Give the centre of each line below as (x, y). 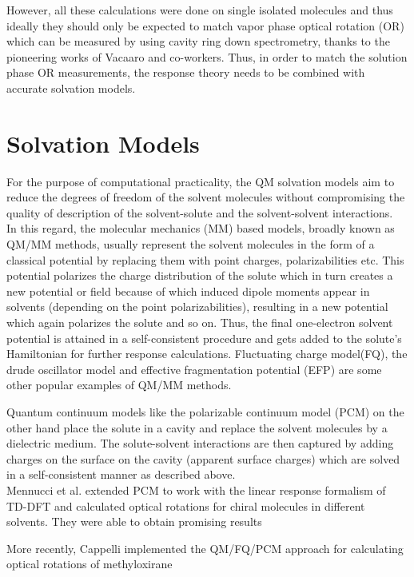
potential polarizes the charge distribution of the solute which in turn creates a (200, 275)
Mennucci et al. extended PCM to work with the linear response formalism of (196, 489)
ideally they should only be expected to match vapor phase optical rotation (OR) (205, 25)
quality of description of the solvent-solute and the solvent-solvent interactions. (200, 212)
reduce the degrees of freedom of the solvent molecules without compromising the (206, 197)
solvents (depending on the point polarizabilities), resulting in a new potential (197, 306)
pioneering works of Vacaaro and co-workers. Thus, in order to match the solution (207, 56)
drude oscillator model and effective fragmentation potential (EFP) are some (194, 369)
